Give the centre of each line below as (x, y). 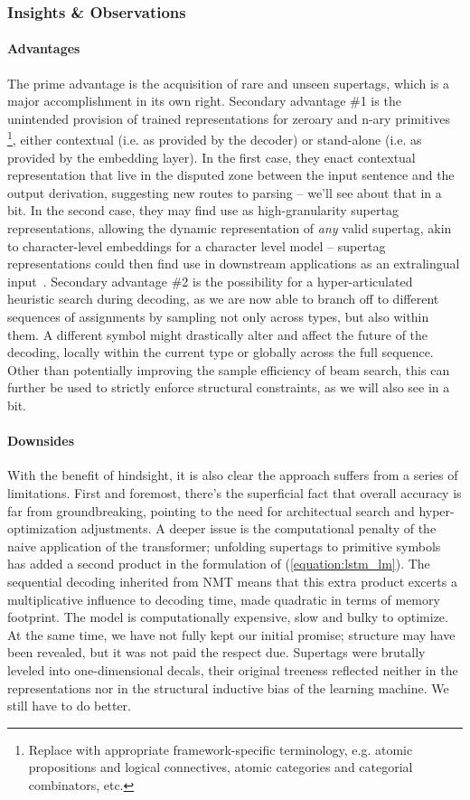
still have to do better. (70, 706)
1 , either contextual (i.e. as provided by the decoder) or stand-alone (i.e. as (215, 138)
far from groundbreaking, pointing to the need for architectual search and (211, 510)
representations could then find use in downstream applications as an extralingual (234, 264)
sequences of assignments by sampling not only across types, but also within (218, 317)
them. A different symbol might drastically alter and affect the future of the (218, 334)
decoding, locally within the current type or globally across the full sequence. (221, 352)
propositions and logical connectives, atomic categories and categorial (221, 767)
